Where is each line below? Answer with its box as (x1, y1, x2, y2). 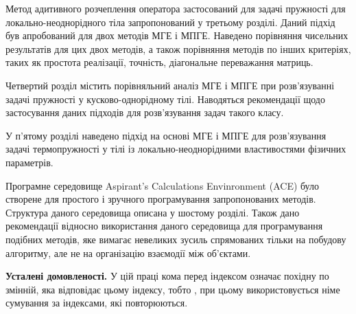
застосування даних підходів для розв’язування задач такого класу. (5, 105, 284, 120)
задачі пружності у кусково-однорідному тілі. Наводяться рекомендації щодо (5, 91, 325, 106)
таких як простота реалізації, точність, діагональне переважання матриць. (5, 55, 313, 69)
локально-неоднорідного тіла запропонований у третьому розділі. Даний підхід (5, 14, 335, 29)
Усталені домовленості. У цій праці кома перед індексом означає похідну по (5, 269, 329, 283)
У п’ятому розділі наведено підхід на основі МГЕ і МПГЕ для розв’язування (5, 128, 327, 142)
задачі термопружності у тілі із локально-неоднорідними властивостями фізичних (5, 142, 346, 156)
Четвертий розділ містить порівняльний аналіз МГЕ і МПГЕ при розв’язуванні (5, 78, 335, 92)
